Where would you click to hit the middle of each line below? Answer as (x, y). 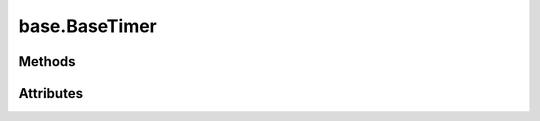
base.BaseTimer (87, 26)
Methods (47, 61)
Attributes (51, 93)
